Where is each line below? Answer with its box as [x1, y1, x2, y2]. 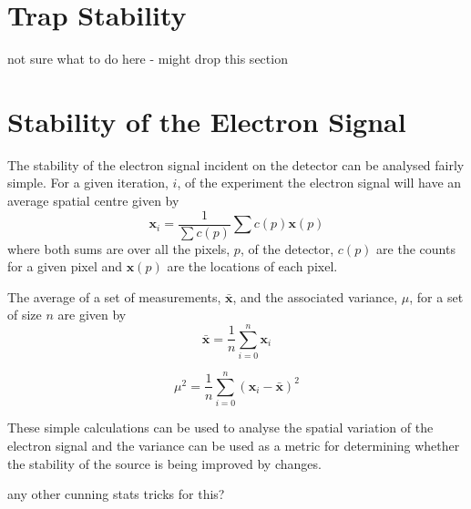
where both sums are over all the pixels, [7, 239, 230, 258]
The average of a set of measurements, [7, 287, 221, 306]
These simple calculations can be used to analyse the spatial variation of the [7, 418, 434, 437]
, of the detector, [240, 239, 334, 258]
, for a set [409, 287, 464, 306]
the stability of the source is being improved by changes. [7, 453, 322, 473]
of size [7, 305, 42, 324]
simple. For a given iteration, [7, 173, 169, 192]
